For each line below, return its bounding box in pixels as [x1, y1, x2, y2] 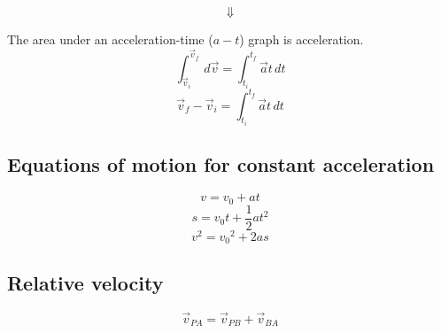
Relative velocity [7, 268, 164, 296]
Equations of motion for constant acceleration [7, 151, 435, 178]
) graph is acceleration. [239, 30, 364, 48]
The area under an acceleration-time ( [7, 30, 213, 48]
